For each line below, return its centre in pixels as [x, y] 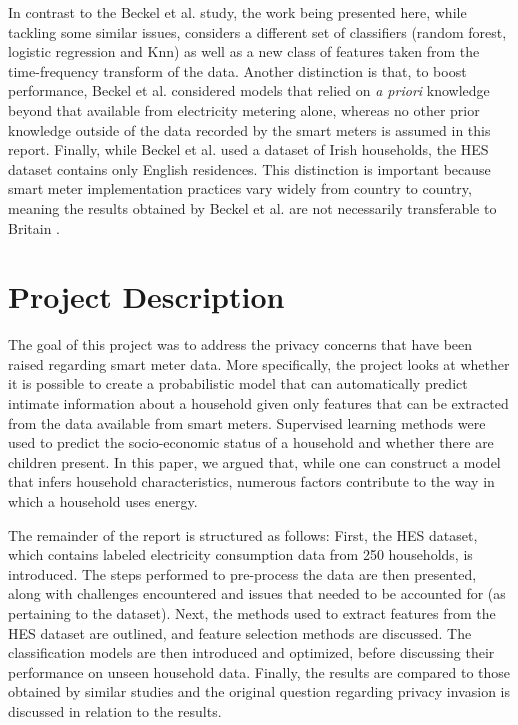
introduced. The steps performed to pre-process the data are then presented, [242, 573]
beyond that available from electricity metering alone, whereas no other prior [244, 109]
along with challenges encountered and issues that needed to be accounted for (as [257, 593]
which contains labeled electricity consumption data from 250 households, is [240, 554]
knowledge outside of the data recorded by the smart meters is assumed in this [249, 129]
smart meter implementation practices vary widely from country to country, [240, 188]
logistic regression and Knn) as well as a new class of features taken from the [244, 51]
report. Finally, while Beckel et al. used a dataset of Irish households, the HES [248, 149]
